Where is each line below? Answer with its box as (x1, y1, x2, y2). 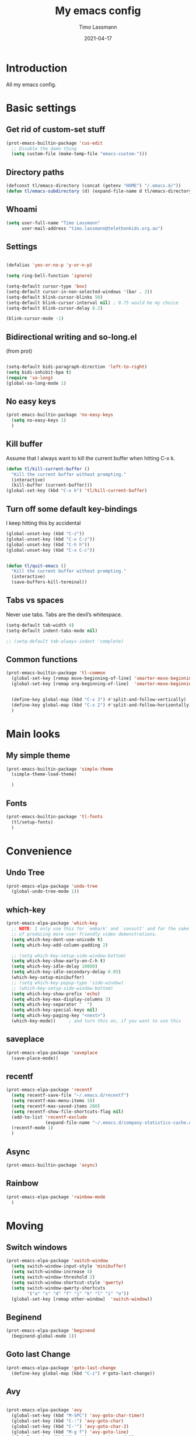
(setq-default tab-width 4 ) (6, 622, 75, 628)
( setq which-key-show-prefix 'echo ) (11, 991, 100, 997)
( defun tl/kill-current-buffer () (6, 466, 90, 472)
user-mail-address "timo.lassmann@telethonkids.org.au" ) (21, 225, 163, 231)
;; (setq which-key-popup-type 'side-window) (11, 980, 124, 986)
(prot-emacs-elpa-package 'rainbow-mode (6, 1194, 106, 1200)
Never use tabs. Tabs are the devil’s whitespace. (6, 611, 123, 618)
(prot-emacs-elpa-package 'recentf (6, 1087, 93, 1093)
